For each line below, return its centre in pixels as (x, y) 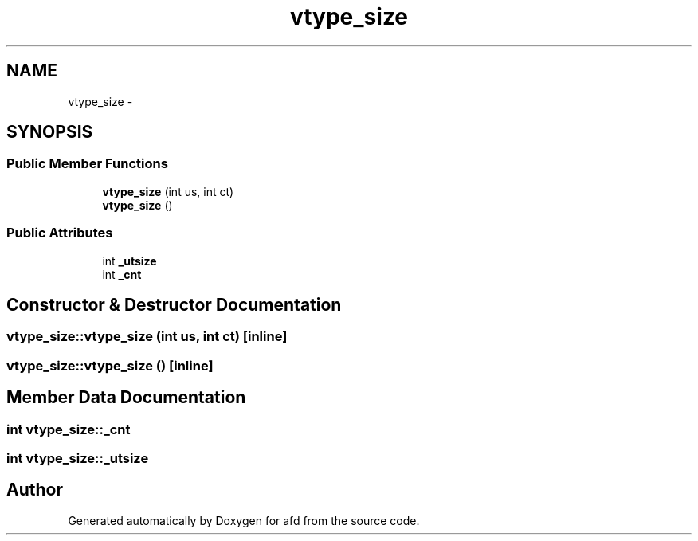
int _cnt (122, 274)
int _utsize (129, 261)
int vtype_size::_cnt (69, 429)
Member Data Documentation (126, 398)
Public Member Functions (87, 164)
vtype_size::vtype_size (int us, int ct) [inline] (147, 337)
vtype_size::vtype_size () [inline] (110, 365)
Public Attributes (60, 233)
